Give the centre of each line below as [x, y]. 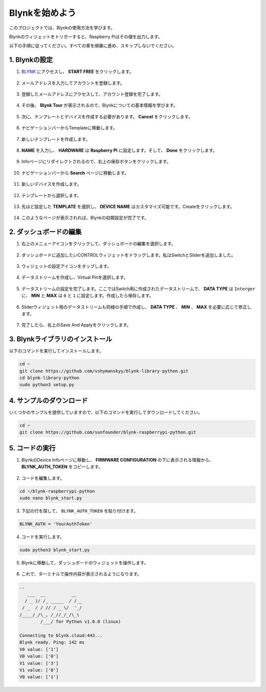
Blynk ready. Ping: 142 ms [52, 642]
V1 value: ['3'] [39, 663]
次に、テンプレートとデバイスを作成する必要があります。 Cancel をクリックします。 [107, 117]
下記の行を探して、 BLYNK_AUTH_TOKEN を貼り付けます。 [80, 511]
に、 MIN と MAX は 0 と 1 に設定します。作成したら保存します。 [87, 296]
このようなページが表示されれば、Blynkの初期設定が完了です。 [85, 218]
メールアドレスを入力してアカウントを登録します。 [73, 83]
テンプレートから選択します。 [51, 195]
